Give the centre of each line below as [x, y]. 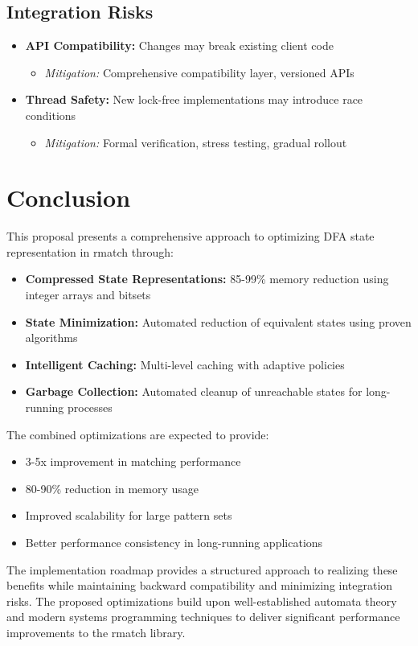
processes [90, 407]
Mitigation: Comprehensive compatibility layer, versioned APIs [199, 72]
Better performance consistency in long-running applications [174, 543]
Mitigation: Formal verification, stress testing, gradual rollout [196, 142]
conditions [51, 115]
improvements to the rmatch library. [96, 632]
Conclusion [69, 198]
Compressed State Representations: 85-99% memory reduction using [207, 279]
